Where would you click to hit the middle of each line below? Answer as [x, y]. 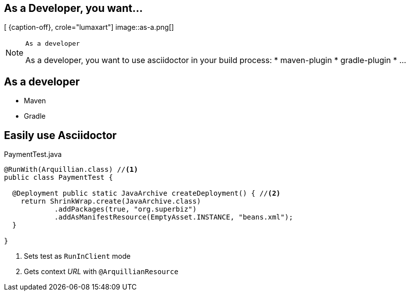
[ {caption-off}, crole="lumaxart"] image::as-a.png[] [89, 27]
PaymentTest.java [33, 154]
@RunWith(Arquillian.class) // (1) [71, 170]
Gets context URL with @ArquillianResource [101, 272]
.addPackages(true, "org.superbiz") [125, 209]
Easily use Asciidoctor [60, 135]
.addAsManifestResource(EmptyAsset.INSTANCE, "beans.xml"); [174, 217]
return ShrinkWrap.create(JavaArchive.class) [111, 201]
